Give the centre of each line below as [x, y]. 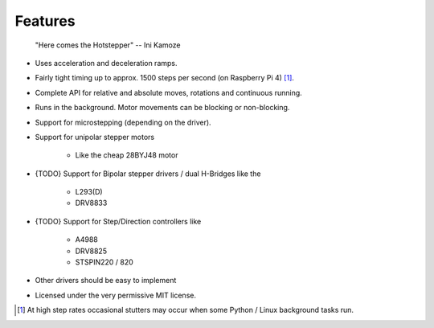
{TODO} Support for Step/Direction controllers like [118, 221]
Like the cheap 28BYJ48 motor [127, 155]
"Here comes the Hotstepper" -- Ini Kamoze [108, 45]
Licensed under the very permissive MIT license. [116, 295]
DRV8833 [91, 203]
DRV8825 [91, 251]
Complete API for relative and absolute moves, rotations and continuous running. [169, 92]
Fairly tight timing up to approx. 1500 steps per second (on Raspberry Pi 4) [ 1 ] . [165, 78]
